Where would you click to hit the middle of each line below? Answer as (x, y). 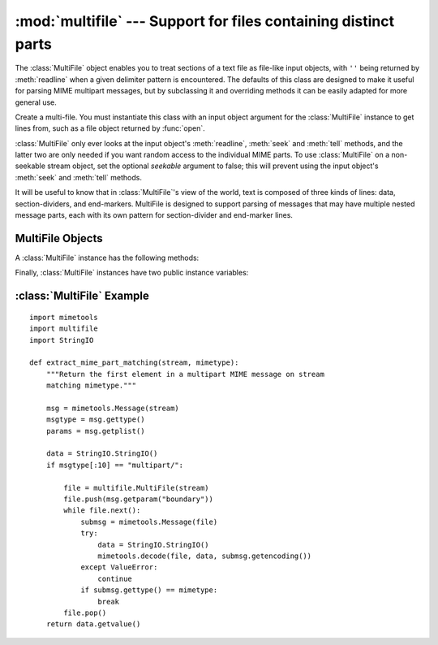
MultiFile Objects (59, 238)
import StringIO (62, 340)
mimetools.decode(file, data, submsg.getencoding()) (205, 556)
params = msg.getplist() (95, 431)
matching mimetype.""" (91, 385)
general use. (36, 102)
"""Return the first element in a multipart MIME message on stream (185, 374)
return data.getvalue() (93, 624)
